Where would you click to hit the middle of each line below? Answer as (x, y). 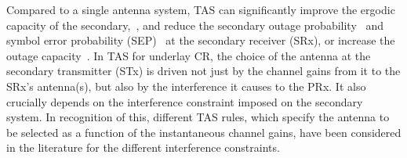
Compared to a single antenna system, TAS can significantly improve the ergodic (201, 9)
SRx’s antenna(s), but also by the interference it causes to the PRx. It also (186, 86)
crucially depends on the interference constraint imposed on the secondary (185, 101)
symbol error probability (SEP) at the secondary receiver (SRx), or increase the (201, 40)
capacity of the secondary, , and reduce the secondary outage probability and (195, 25)
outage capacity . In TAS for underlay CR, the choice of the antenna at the (189, 55)
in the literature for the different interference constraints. (143, 147)
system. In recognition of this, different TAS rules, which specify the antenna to (198, 117)
